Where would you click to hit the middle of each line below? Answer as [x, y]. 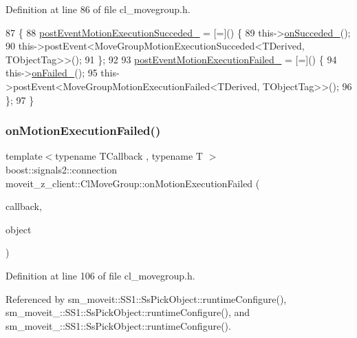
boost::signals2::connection [62, 169]
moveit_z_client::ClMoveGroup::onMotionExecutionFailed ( [133, 183]
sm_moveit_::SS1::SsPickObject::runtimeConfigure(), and [128, 312]
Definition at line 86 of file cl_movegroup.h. [98, 9]
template [24, 156]
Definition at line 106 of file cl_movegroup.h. [100, 275]
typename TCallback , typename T [129, 156]
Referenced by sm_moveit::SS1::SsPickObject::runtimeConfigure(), [146, 298]
